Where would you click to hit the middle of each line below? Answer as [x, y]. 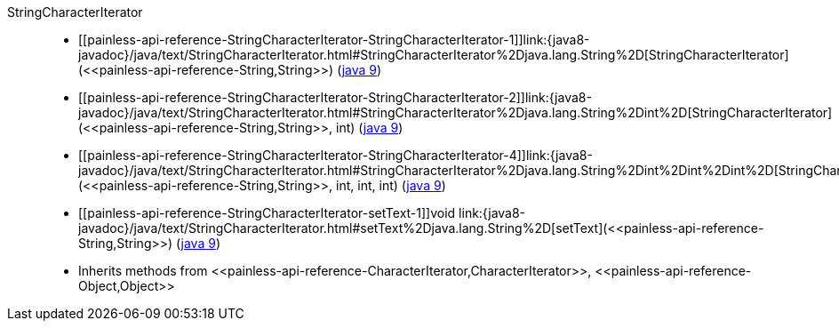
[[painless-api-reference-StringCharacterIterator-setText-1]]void [267, 213]
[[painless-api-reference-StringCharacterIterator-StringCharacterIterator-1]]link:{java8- [334, 40]
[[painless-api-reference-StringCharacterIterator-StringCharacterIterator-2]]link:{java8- [335, 97]
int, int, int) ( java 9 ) [391, 185]
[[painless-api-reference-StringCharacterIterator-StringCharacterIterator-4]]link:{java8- [336, 155]
